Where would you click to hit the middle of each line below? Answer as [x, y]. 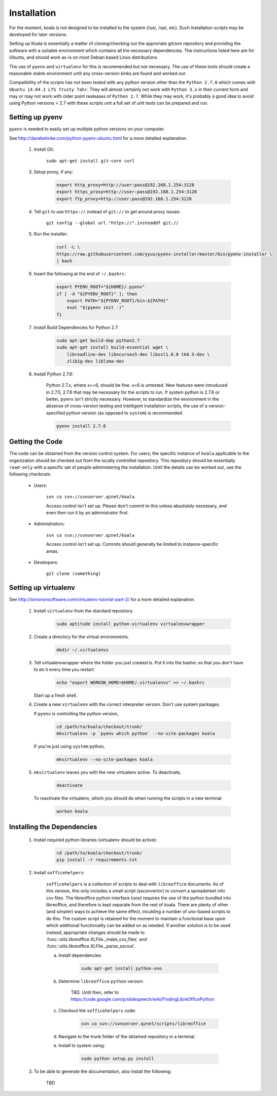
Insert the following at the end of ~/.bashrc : [80, 274]
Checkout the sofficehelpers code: [97, 1011]
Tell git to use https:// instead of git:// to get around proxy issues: [107, 211]
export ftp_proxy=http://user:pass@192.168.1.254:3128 [124, 199]
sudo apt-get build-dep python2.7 [98, 340]
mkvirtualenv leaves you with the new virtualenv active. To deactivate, [107, 772]
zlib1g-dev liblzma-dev [95, 361]
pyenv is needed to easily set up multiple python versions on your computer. [87, 129]
